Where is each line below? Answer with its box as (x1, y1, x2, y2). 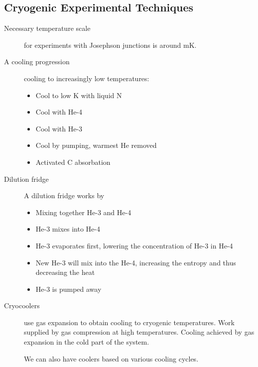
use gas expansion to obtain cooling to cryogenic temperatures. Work (24, 317, 235, 327)
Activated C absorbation (35, 156, 111, 167)
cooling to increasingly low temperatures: (24, 73, 149, 83)
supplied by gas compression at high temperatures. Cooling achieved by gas (24, 327, 255, 337)
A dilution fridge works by (24, 190, 105, 201)
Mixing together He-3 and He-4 (35, 207, 131, 217)
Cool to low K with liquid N (35, 90, 122, 100)
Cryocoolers (4, 300, 40, 311)
